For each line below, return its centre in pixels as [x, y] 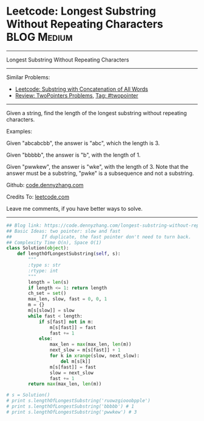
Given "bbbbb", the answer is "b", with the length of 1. [73, 155]
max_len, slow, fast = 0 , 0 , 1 [68, 299]
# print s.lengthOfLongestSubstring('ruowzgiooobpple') [78, 401]
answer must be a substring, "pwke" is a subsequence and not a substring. [100, 173]
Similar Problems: [28, 77]
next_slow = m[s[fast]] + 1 [85, 350]
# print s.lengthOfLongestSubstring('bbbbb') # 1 [70, 406]
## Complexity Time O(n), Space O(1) [54, 242]
